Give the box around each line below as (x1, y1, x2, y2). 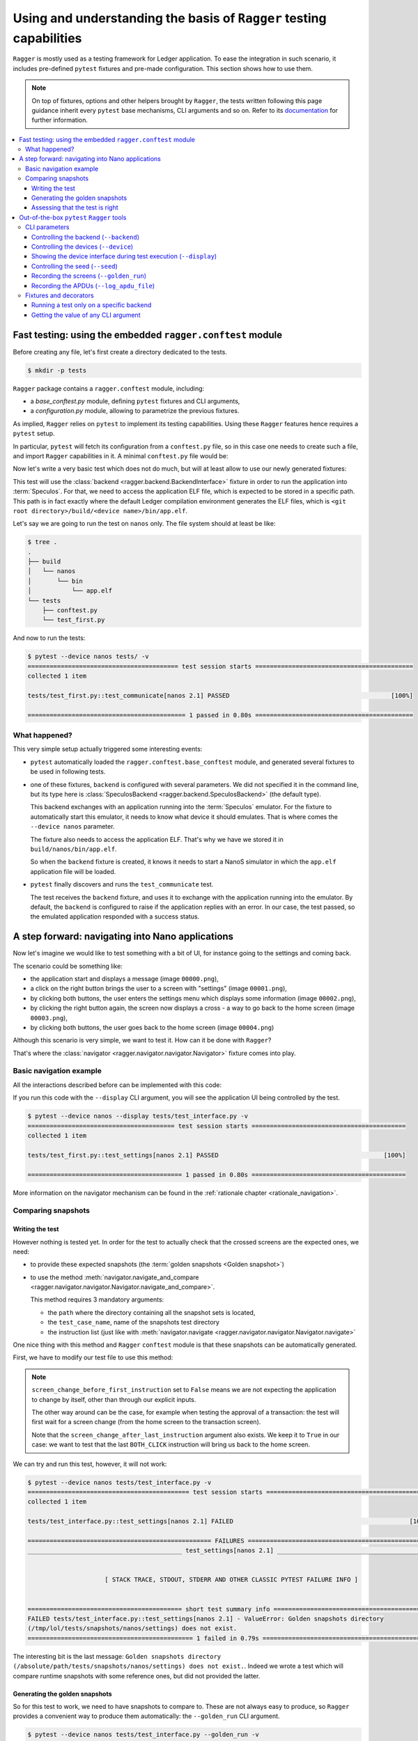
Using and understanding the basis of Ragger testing (13, 10, 327, 26)
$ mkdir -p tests (27, 366, 87, 374)
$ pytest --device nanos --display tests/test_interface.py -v (27, 1112, 249, 1121)
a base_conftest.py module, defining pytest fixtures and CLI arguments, (30, 397, 240, 405)
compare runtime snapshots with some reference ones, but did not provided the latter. (13, 1671, 261, 1680)
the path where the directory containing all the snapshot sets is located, (47, 1308, 256, 1316)
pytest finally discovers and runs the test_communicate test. (30, 880, 214, 889)
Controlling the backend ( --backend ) (31, 233, 139, 241)
